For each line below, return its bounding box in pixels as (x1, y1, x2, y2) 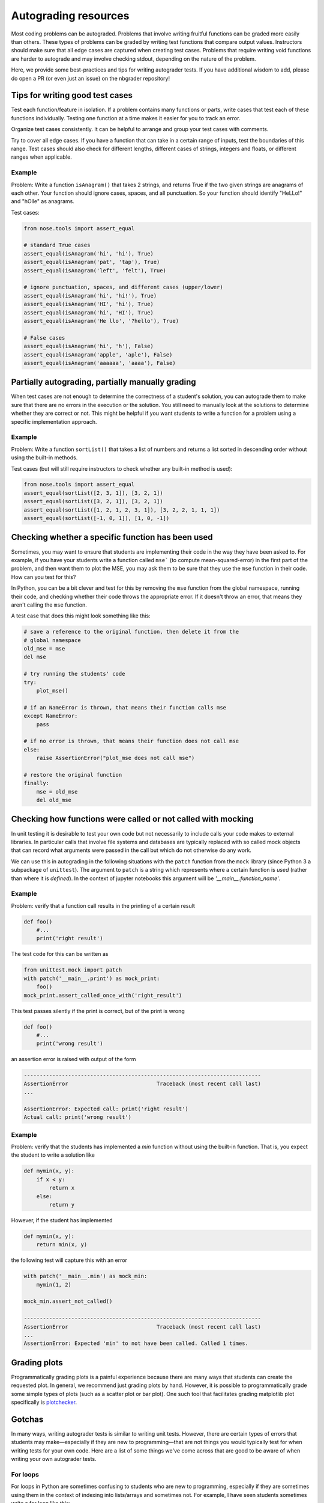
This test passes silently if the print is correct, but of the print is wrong (11, 1007, 185, 1014)
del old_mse (36, 797, 72, 804)
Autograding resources (11, 9, 130, 22)
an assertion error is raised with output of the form (11, 1056, 136, 1063)
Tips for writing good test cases (11, 90, 133, 100)
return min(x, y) (36, 1241, 88, 1248)
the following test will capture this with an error (11, 1257, 127, 1264)
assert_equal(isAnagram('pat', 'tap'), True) (23, 259, 160, 266)
